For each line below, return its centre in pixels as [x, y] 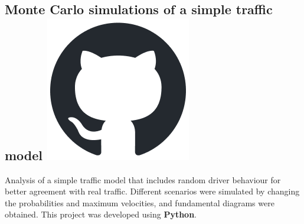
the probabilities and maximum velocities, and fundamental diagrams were [140, 202]
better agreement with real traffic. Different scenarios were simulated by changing [152, 191]
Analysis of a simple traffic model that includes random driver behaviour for [143, 179]
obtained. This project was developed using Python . [101, 214]
